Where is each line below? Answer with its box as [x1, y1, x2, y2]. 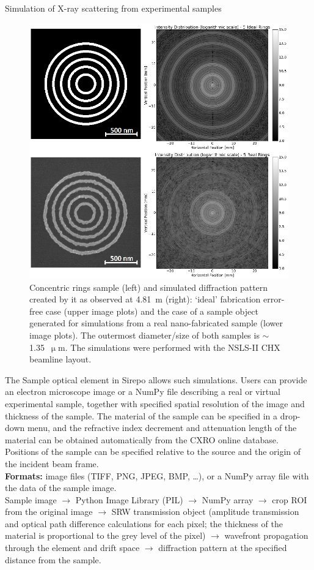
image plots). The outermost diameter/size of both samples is [29, 328, 260, 341]
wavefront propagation [224, 529, 309, 542]
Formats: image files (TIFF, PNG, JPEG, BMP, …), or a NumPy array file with [5, 469, 309, 482]
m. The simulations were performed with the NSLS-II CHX [58, 340, 280, 353]
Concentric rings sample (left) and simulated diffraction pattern [29, 280, 268, 293]
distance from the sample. [5, 553, 101, 566]
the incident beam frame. [5, 457, 99, 470]
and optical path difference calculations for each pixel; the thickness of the [5, 517, 283, 530]
